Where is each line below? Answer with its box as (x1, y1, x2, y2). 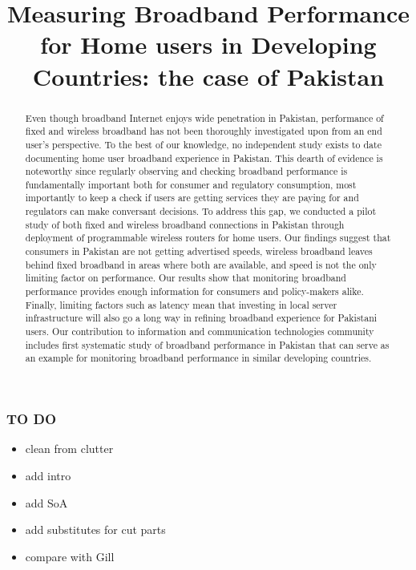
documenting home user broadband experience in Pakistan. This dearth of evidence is (25, 151, 383, 164)
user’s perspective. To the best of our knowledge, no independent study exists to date (25, 137, 382, 151)
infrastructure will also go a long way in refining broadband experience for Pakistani (25, 311, 378, 325)
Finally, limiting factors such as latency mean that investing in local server (25, 297, 337, 311)
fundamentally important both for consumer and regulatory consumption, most (25, 177, 357, 191)
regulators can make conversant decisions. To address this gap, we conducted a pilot (25, 204, 377, 218)
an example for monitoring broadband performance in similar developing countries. (25, 351, 372, 365)
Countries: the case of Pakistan (32, 59, 385, 92)
